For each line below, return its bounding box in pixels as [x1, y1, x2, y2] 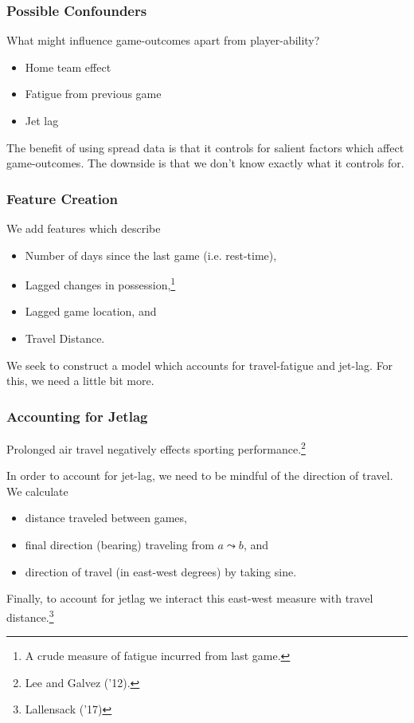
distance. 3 [6, 606, 54, 625]
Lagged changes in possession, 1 [25, 274, 176, 293]
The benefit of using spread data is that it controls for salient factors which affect [6, 139, 404, 155]
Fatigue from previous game [25, 85, 162, 102]
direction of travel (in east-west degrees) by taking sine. [25, 563, 297, 580]
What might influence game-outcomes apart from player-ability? [6, 32, 320, 49]
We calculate [6, 482, 68, 499]
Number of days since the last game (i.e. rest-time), [25, 246, 277, 263]
